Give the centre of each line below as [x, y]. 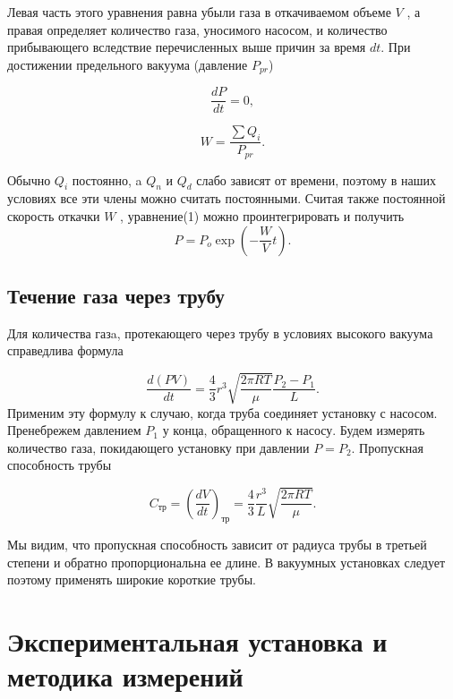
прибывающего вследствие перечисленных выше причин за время [187, 47]
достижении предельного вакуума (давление [128, 64]
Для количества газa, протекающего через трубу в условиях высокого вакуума [220, 332]
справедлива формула [65, 350]
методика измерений [125, 676]
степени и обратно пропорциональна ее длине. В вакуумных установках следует [226, 562]
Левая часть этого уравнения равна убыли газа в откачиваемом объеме [199, 12]
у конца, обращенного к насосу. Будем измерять [294, 430]
